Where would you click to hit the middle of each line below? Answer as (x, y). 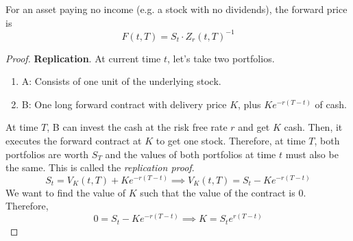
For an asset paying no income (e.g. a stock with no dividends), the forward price (176, 9)
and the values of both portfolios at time (191, 154)
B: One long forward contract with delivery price (124, 104)
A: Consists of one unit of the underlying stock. (121, 81)
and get (254, 127)
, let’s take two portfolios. (221, 58)
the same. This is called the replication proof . (100, 167)
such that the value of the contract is (218, 192)
